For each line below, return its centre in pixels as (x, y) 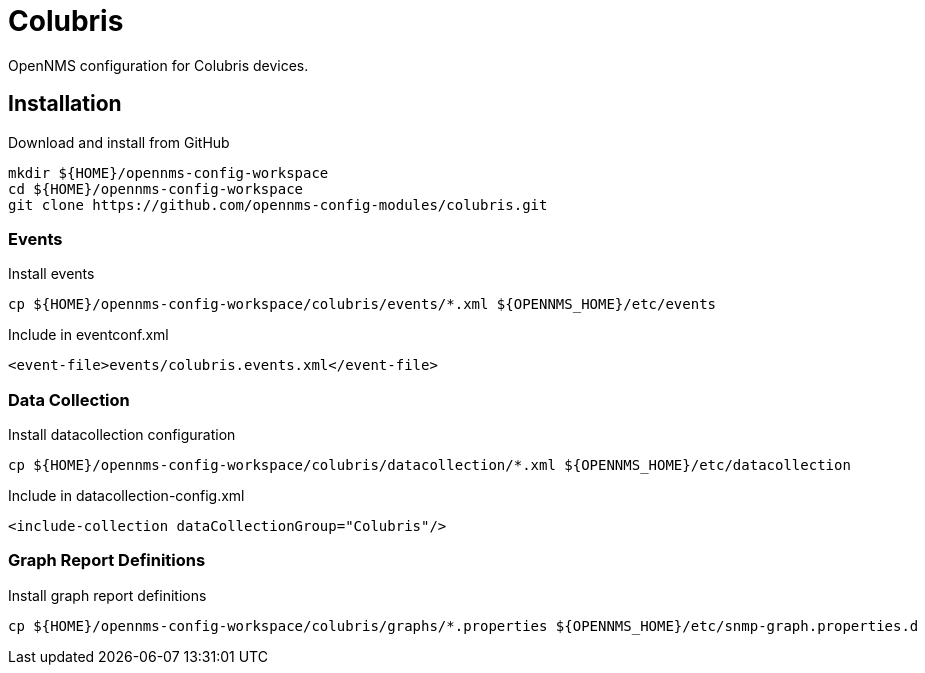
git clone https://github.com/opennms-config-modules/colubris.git (278, 204)
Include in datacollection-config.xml (126, 496)
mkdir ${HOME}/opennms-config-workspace (168, 172)
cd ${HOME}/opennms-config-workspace (156, 188)
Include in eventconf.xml (88, 335)
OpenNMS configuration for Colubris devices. (158, 65)
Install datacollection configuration (122, 435)
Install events (51, 274)
